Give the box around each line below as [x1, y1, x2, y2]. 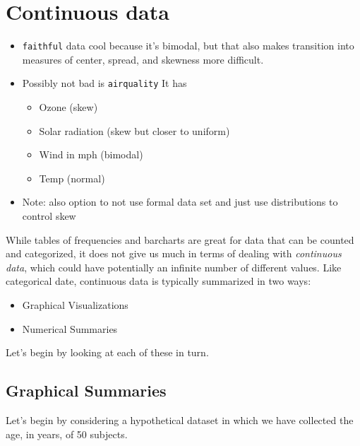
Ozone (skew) [39, 100, 98, 115]
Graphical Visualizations [22, 297, 128, 312]
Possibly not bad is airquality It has [22, 76, 187, 90]
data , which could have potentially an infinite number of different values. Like [6, 259, 342, 274]
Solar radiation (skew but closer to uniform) [39, 123, 230, 138]
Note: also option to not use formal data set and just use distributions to [22, 194, 338, 209]
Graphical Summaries [6, 380, 167, 401]
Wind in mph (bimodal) [39, 147, 143, 162]
